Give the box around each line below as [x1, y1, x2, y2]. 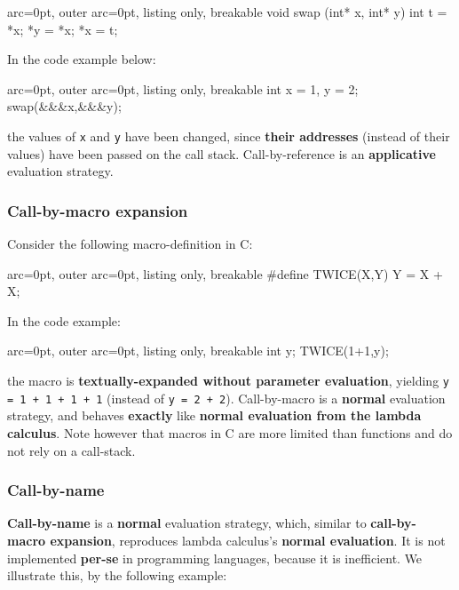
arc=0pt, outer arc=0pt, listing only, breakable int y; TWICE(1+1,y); [7, 341, 389, 360]
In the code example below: [7, 50, 156, 68]
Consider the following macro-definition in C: [7, 235, 253, 253]
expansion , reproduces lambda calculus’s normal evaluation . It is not [50, 530, 446, 549]
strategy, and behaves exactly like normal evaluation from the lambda [7, 406, 422, 425]
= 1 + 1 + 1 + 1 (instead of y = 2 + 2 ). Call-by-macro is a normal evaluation [7, 388, 446, 407]
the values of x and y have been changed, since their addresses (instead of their [7, 126, 450, 145]
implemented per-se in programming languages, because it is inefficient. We [7, 548, 423, 567]
